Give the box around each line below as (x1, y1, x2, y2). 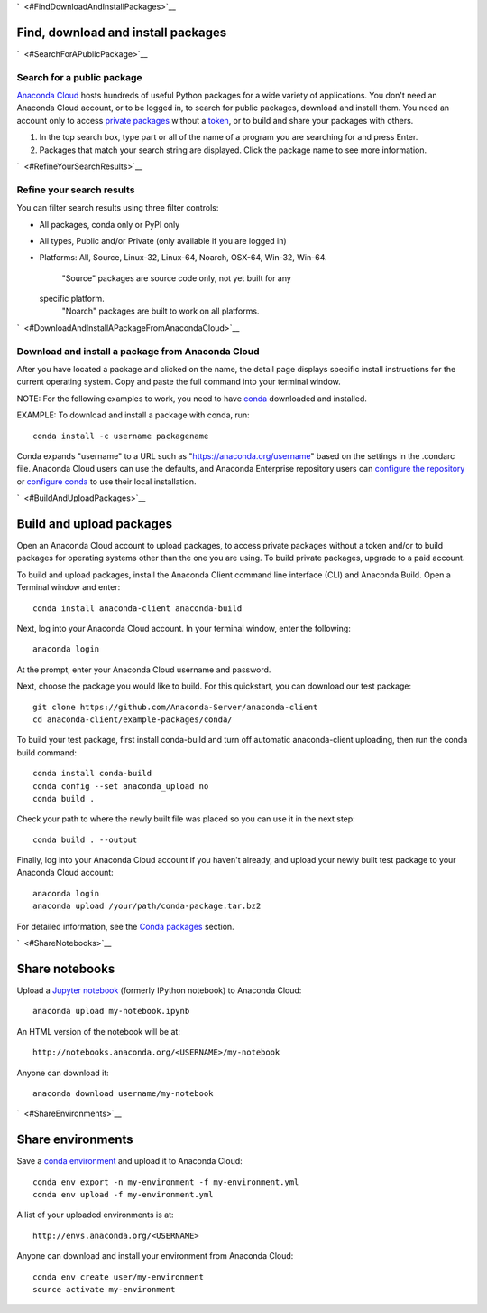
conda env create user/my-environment (32, 1271, 205, 1282)
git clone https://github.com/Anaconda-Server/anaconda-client (32, 701, 318, 712)
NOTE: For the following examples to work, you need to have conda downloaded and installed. (16, 393, 367, 404)
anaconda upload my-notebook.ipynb (32, 1006, 190, 1017)
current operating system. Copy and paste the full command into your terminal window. (16, 376, 342, 388)
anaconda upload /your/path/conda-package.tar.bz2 (32, 901, 262, 912)
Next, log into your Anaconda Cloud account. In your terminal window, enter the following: (16, 624, 351, 633)
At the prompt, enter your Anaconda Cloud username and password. (16, 664, 271, 675)
